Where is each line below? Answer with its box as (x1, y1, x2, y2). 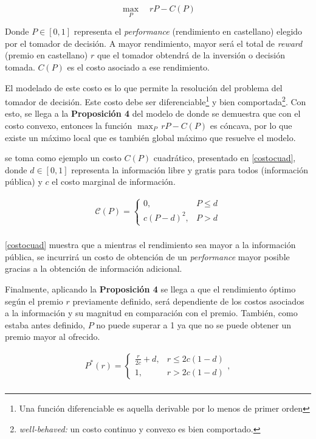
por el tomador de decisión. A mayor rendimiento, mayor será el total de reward (5, 36, 303, 49)
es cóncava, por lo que (210, 119, 292, 132)
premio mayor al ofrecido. (5, 330, 100, 343)
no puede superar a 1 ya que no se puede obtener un (96, 318, 292, 331)
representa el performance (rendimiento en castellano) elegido (74, 25, 303, 38)
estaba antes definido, (5, 318, 85, 331)
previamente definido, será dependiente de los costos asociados (72, 294, 304, 307)
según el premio (5, 294, 63, 307)
